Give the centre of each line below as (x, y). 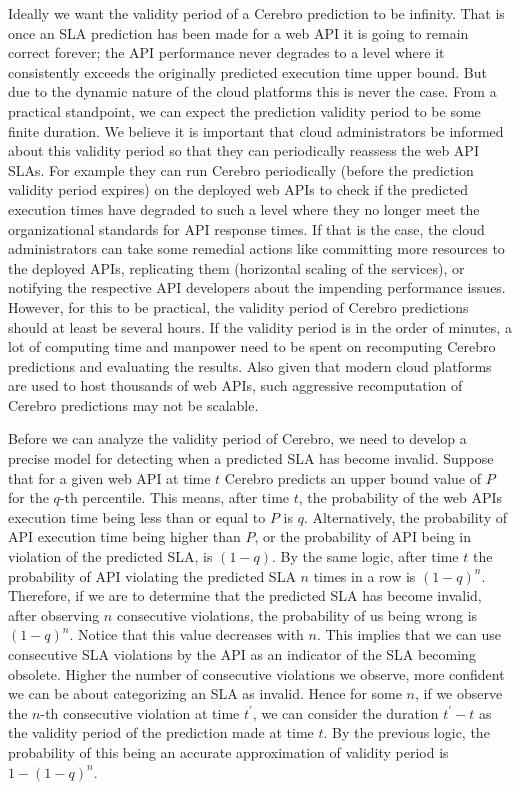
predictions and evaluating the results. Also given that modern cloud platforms (250, 365)
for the (28, 497)
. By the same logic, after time (365, 556)
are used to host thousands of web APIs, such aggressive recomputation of (235, 385)
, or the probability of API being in (363, 536)
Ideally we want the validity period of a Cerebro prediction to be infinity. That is (256, 13)
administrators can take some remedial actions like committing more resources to (256, 248)
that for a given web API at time (109, 477)
